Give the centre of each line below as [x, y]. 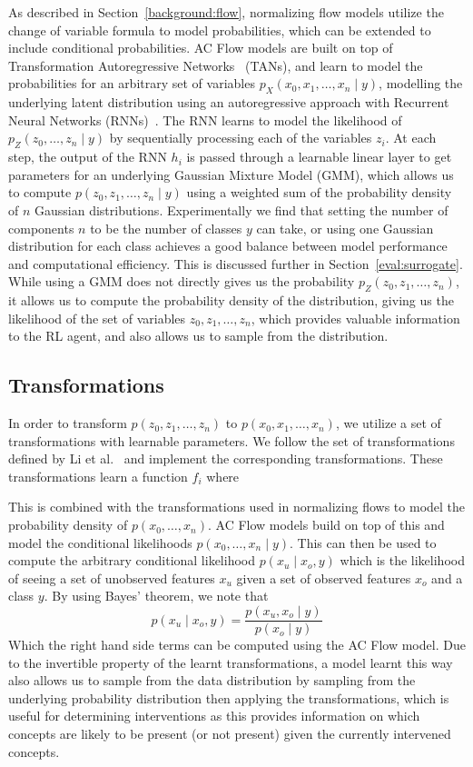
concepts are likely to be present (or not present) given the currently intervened [230, 734]
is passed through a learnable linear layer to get [319, 157]
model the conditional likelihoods [100, 542]
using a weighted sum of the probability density [319, 192]
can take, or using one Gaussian [345, 228]
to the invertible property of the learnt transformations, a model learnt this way [231, 662]
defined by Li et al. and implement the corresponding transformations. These [226, 458]
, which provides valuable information [355, 318]
